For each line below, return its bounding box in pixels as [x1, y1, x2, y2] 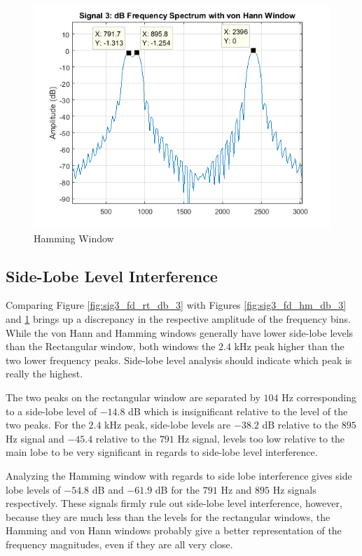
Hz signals [272, 482, 316, 496]
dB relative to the [262, 417, 339, 432]
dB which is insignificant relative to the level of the [128, 403, 348, 418]
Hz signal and [6, 431, 64, 445]
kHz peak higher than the [234, 339, 344, 354]
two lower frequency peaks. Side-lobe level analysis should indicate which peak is [6, 352, 352, 367]
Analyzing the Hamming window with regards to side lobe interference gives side [6, 468, 352, 482]
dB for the [155, 482, 200, 496]
